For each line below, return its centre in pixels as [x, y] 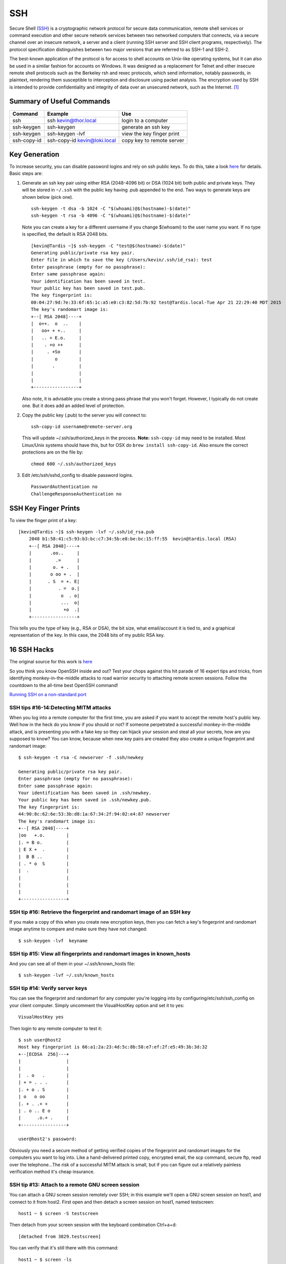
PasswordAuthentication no [64, 487]
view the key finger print [150, 133]
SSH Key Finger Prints [45, 508]
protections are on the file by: [53, 452]
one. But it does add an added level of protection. [73, 406]
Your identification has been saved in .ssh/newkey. [85, 793]
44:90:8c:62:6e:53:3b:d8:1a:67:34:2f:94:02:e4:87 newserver [94, 814]
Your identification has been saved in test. [88, 281]
